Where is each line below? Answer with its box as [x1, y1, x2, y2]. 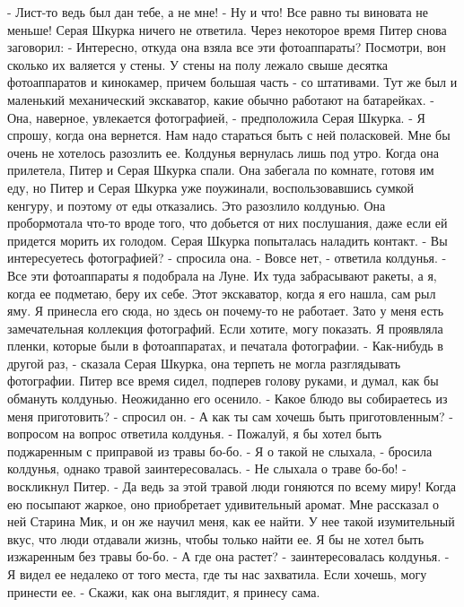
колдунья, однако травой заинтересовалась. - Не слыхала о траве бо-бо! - [7, 459, 407, 478]
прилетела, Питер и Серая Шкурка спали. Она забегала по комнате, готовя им [7, 160, 434, 179]
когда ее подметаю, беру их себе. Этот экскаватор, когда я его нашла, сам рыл [7, 283, 436, 302]
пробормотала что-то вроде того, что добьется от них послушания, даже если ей [7, 213, 448, 232]
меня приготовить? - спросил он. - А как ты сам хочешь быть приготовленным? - [7, 406, 453, 425]
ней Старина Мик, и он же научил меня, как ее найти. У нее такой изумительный [7, 512, 455, 531]
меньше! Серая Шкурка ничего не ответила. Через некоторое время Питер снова [7, 20, 447, 39]
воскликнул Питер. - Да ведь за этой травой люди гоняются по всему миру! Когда [7, 477, 457, 496]
